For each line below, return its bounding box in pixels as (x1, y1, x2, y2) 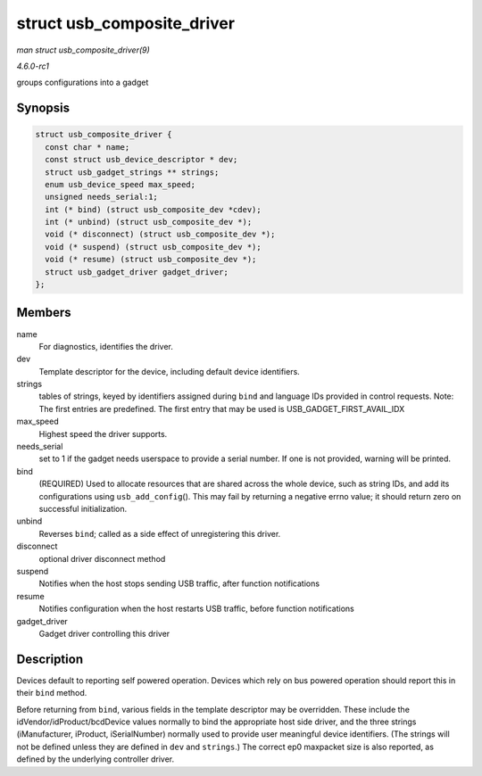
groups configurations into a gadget (16, 77, 149, 88)
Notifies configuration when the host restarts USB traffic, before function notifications (38, 603, 354, 615)
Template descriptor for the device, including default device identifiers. (38, 366, 301, 376)
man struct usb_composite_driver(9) (16, 45, 151, 55)
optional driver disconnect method (38, 553, 166, 564)
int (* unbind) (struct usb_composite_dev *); (45, 217, 253, 227)
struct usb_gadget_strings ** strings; (45, 167, 220, 177)
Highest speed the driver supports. (38, 428, 168, 439)
